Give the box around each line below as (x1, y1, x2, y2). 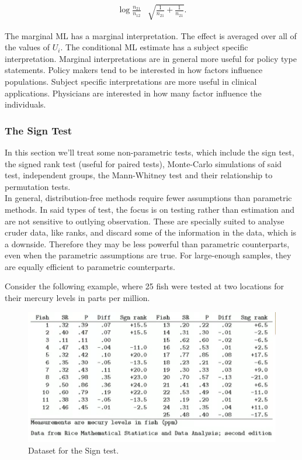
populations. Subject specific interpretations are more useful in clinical (5, 75, 257, 87)
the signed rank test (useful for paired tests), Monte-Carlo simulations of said (5, 157, 282, 170)
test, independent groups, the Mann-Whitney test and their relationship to (5, 169, 273, 181)
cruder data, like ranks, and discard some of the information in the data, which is (5, 226, 297, 238)
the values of (5, 41, 50, 53)
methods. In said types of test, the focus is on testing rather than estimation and (5, 203, 295, 215)
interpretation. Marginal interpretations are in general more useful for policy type (5, 52, 297, 64)
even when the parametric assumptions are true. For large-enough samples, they (5, 249, 291, 261)
